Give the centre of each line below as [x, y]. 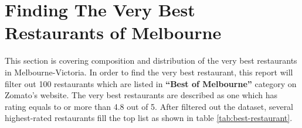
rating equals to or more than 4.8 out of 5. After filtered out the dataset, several [149, 106]
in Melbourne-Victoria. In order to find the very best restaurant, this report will [149, 72]
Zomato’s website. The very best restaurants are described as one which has [141, 95]
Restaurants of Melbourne [113, 32]
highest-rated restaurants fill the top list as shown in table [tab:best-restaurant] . [149, 118]
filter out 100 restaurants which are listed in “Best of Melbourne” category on [151, 83]
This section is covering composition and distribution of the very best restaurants [151, 60]
